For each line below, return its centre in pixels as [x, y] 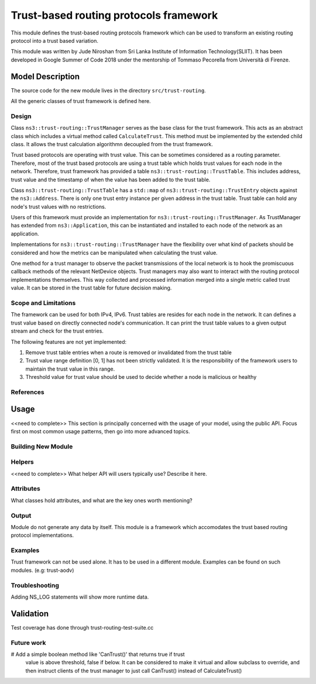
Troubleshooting [35, 585]
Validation [30, 614]
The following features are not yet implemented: [69, 341]
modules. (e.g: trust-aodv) [42, 570]
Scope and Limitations [43, 303]
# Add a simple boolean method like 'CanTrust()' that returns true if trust [98, 654]
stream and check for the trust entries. [57, 331]
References [28, 392]
